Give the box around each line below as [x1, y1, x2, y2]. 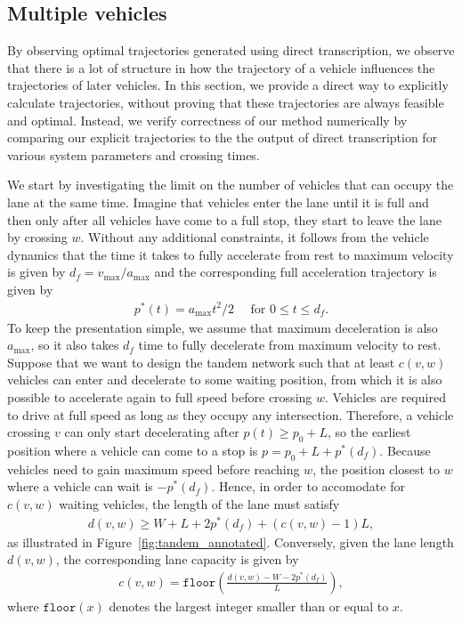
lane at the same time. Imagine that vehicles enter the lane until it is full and [7, 192, 429, 211]
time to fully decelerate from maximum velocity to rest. [138, 335, 442, 354]
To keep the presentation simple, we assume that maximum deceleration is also [7, 318, 438, 336]
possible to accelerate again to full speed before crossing [7, 388, 312, 406]
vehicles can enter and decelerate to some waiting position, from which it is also [7, 370, 442, 389]
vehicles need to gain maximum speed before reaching [7, 459, 300, 478]
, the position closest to [312, 459, 441, 478]
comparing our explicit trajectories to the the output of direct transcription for [7, 128, 438, 147]
